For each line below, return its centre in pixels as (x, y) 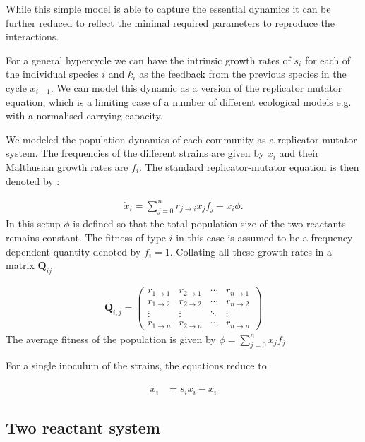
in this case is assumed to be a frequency (264, 238)
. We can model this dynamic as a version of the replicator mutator (196, 87)
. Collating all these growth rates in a (251, 251)
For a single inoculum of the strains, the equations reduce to (136, 365)
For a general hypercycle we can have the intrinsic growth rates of (148, 60)
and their (299, 153)
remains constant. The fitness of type (86, 238)
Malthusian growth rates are (67, 166)
